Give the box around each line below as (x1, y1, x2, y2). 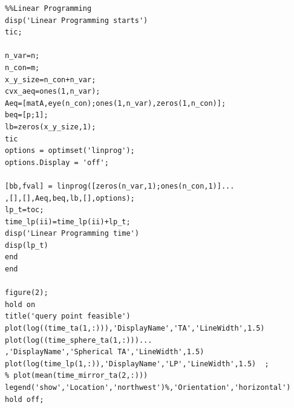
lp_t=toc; (5, 206, 44, 215)
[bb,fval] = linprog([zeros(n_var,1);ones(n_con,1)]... (5, 181, 235, 190)
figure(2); (5, 288, 48, 297)
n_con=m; (5, 63, 40, 72)
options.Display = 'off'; (5, 158, 109, 167)
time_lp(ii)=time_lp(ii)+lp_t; (5, 217, 131, 226)
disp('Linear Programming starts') (5, 16, 148, 25)
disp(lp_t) (5, 241, 48, 250)
